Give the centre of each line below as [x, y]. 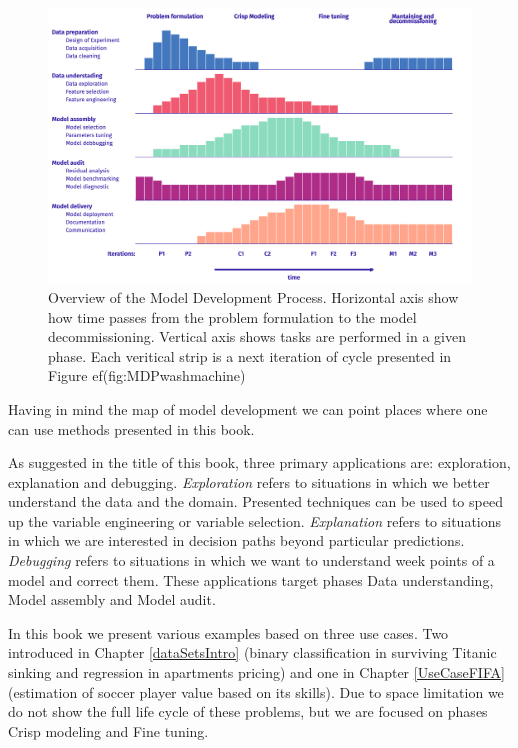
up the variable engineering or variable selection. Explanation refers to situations [255, 520]
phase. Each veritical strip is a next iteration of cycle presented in [250, 355]
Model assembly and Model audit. [112, 599]
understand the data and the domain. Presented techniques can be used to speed [255, 501]
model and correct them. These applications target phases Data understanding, [251, 579]
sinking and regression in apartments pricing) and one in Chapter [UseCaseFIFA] [256, 672]
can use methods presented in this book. [131, 428]
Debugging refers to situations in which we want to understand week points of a [251, 560]
